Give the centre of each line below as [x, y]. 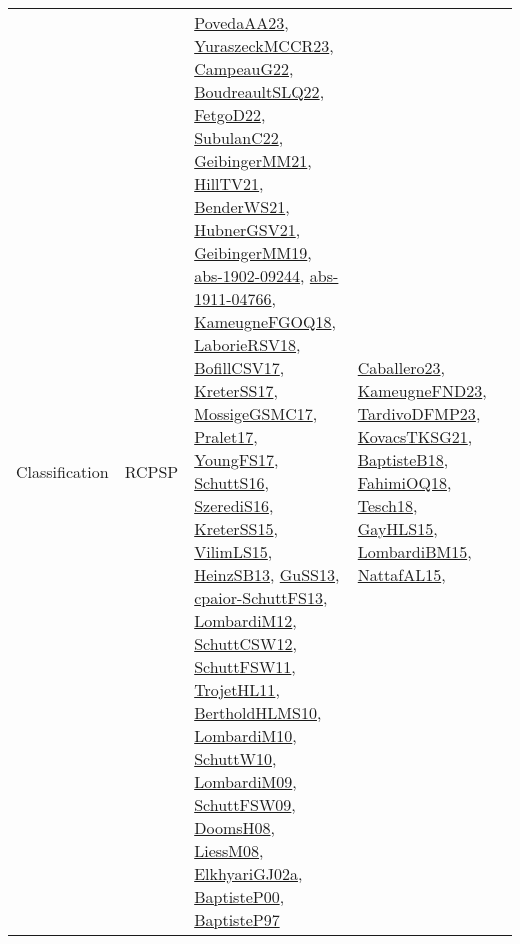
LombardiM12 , [245, 620]
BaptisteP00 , [239, 896]
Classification [62, 471]
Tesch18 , [387, 505]
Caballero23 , [401, 367]
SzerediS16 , [234, 505]
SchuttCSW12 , [245, 643]
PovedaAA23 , [241, 22]
